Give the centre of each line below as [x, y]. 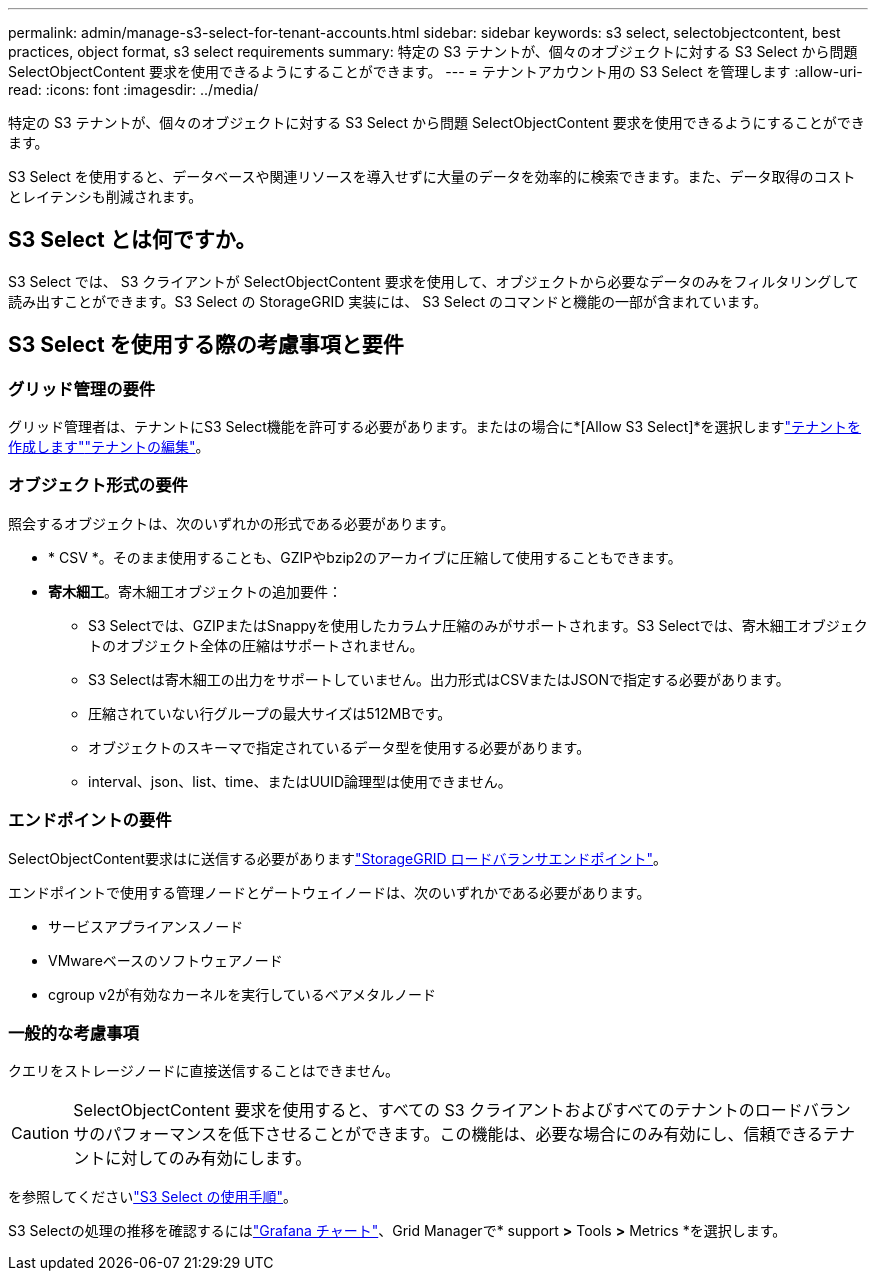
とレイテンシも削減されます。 [105, 196]
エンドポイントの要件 [90, 820]
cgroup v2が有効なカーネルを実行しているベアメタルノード [242, 994]
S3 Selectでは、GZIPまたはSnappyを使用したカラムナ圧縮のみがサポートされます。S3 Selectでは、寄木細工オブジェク [478, 625]
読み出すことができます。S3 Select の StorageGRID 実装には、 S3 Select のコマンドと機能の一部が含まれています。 [388, 301]
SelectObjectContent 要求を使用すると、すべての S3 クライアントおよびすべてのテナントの [414, 1110]
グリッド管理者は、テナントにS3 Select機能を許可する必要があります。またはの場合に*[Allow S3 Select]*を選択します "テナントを [435, 427]
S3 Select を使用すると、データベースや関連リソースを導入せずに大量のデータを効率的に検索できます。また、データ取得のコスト [432, 176]
